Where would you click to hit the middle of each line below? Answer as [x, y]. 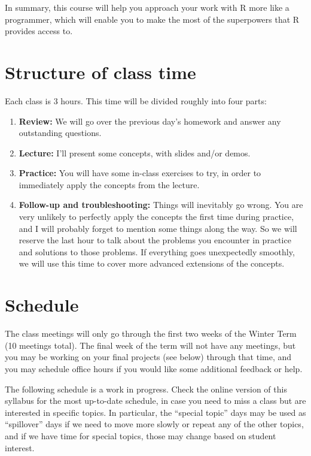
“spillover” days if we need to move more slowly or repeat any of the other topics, [154, 424]
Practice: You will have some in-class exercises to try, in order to [140, 173]
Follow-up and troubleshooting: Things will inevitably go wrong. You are [161, 205]
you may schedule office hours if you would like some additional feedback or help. [154, 368]
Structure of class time [100, 72]
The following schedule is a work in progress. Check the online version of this [146, 389]
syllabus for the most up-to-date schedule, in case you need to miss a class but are [155, 401]
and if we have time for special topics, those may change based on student [141, 435]
